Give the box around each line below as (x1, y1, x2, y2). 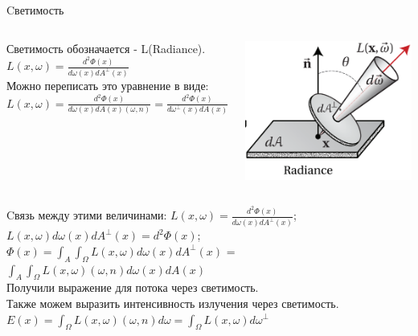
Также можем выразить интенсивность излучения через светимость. (6, 294, 339, 311)
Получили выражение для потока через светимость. (6, 279, 259, 296)
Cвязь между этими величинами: (6, 207, 167, 223)
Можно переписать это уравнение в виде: (6, 77, 209, 94)
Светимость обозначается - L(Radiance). (6, 39, 206, 56)
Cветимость (6, 2, 64, 18)
